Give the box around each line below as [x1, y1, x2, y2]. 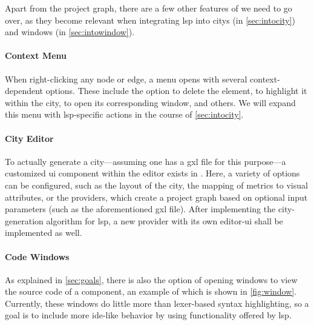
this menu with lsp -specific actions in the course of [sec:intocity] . [5, 108, 244, 121]
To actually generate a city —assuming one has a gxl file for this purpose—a [5, 155, 286, 167]
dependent [5, 84, 44, 97]
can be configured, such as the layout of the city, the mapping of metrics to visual [5, 178, 308, 191]
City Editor [5, 132, 54, 144]
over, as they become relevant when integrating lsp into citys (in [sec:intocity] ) [5, 13, 295, 26]
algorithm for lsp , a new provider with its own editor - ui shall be [46, 214, 283, 227]
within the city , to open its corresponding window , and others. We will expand [5, 96, 296, 109]
